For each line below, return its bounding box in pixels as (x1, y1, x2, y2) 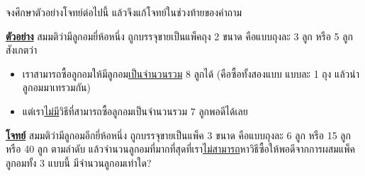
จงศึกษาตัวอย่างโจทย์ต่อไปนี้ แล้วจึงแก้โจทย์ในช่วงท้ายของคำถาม (6, 5, 242, 19)
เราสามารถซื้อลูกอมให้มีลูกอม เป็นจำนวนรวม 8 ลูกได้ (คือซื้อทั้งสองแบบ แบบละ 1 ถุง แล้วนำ (22, 66, 359, 81)
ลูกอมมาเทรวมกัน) (22, 80, 91, 95)
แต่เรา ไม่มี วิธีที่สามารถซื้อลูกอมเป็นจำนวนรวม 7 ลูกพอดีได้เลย (22, 103, 248, 118)
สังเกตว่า (6, 42, 38, 57)
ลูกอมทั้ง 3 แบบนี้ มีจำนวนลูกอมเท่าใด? (6, 155, 152, 170)
